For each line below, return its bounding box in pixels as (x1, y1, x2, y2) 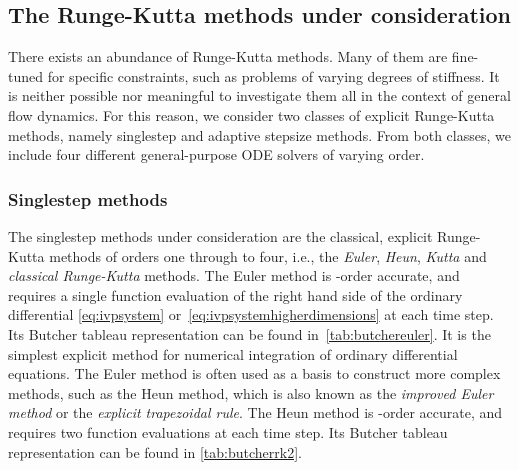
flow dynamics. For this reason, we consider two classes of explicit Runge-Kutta (8, 104, 495, 125)
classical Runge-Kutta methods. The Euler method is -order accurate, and (8, 265, 460, 286)
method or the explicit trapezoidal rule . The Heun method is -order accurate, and (8, 402, 503, 423)
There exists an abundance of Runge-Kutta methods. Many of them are (8, 46, 448, 67)
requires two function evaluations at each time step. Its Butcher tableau (8, 421, 448, 442)
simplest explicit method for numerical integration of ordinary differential (8, 343, 458, 364)
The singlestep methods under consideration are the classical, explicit (8, 225, 433, 246)
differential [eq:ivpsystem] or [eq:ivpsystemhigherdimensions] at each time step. (8, 304, 494, 325)
